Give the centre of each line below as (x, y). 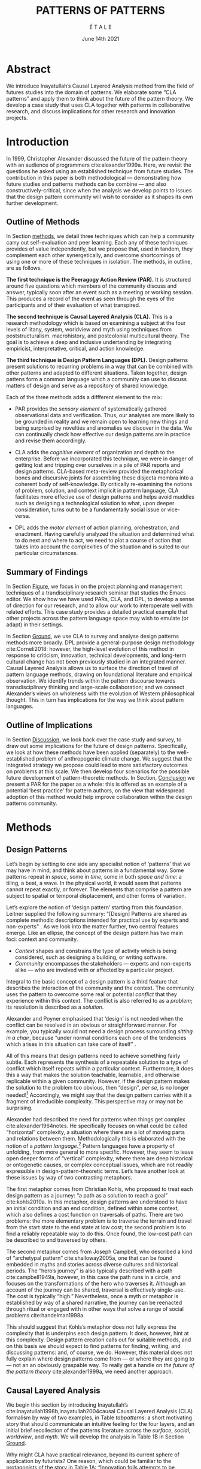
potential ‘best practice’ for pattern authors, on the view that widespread (95, 791)
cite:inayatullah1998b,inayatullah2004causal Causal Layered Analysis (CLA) (100, 1411)
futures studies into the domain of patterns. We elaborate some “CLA (91, 92)
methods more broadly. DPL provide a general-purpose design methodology (100, 643)
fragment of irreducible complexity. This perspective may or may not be (95, 1101)
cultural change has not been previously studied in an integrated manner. (96, 662)
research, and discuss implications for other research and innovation (91, 111)
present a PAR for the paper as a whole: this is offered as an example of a (97, 784)
